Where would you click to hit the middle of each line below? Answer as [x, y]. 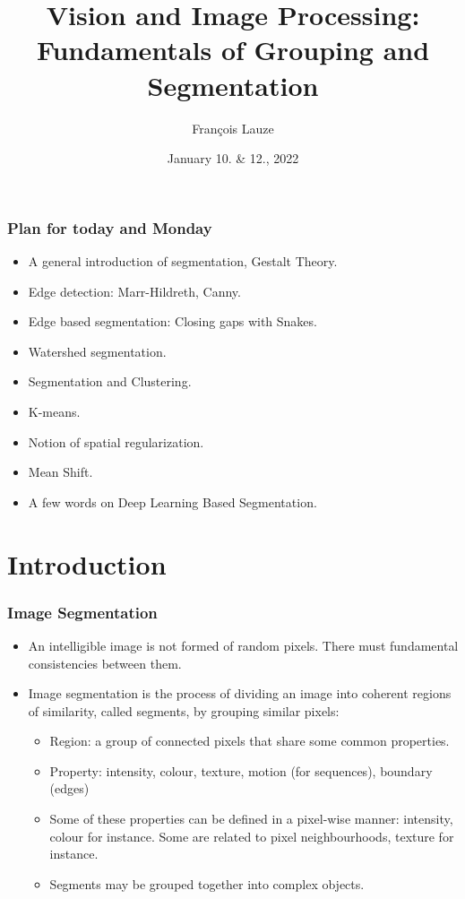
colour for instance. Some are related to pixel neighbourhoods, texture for [252, 836]
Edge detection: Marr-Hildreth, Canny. [134, 291]
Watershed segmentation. [97, 351]
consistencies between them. [105, 663]
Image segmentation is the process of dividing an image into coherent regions [240, 693]
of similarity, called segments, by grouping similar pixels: [184, 710]
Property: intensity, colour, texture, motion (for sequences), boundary [241, 770]
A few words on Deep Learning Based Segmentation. [172, 501]
